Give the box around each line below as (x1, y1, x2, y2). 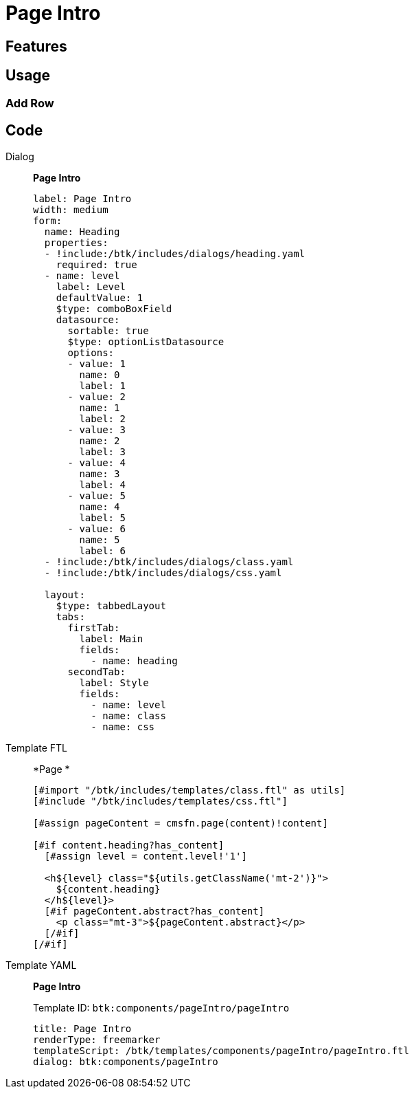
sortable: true (67, 325, 149, 337)
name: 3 (79, 468, 120, 480)
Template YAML (5, 959, 77, 972)
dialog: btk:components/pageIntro (33, 1056, 218, 1068)
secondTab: (67, 666, 126, 678)
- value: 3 (67, 424, 126, 436)
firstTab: (67, 622, 120, 634)
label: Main (79, 633, 143, 645)
